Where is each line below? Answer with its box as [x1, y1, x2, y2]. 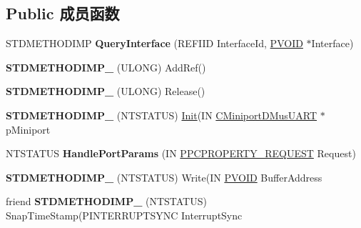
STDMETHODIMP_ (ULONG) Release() [6, 84, 205, 99]
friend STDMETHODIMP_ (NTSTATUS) [6, 194, 207, 209]
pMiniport [6, 122, 51, 137]
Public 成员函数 [6, 2, 120, 24]
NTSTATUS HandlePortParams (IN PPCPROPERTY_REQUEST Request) [6, 146, 356, 161]
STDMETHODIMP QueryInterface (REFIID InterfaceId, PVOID [6, 36, 303, 51]
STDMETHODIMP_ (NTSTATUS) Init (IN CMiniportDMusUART [6, 107, 317, 122]
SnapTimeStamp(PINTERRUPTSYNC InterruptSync [6, 207, 243, 222]
